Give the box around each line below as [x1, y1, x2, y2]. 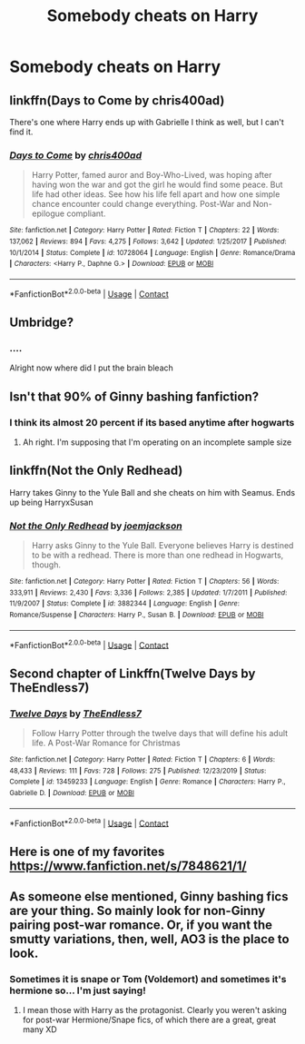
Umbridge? [9, 314, 74, 330]
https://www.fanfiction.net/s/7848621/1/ [9, 858, 247, 873]
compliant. [66, 208, 106, 219]
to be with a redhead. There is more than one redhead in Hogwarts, [31, 550, 284, 561]
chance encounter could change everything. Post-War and [31, 199, 251, 210]
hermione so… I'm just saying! [9, 984, 147, 997]
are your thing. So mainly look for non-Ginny [9, 903, 266, 919]
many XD [22, 1024, 57, 1035]
